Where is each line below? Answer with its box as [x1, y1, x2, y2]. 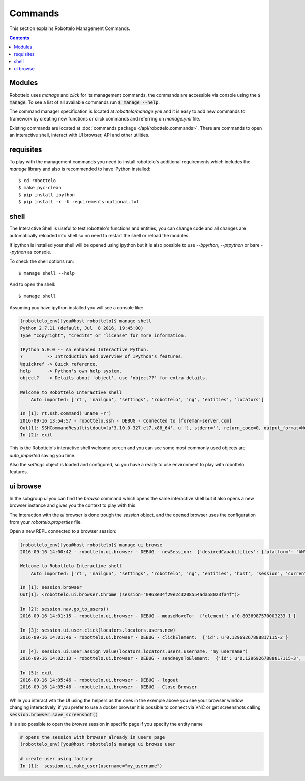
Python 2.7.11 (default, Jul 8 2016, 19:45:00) [20, 325, 144, 331]
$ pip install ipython [18, 192, 75, 198]
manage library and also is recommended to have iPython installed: [9, 166, 151, 172]
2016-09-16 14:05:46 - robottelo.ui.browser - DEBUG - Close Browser [20, 684, 197, 690]
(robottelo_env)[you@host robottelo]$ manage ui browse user [20, 741, 176, 747]
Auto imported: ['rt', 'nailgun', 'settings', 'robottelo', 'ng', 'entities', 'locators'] [30, 397, 264, 402]
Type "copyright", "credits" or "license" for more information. [20, 333, 187, 338]
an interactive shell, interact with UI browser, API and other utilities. [9, 132, 150, 138]
